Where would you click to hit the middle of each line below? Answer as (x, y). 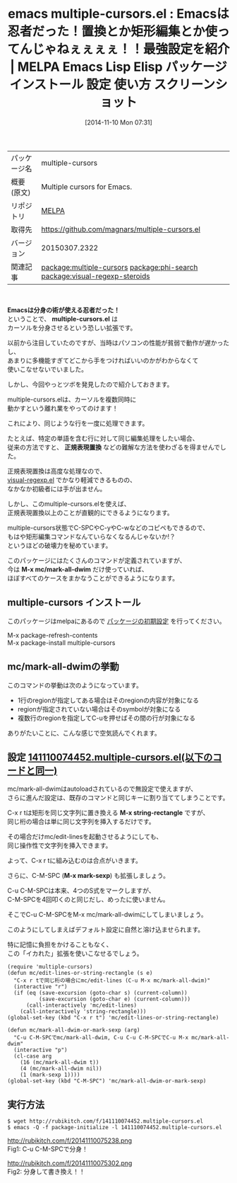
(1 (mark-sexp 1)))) (50, 1075)
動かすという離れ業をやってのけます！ (63, 408)
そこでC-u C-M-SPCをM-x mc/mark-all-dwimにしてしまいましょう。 (108, 915)
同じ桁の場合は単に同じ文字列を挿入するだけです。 (81, 822)
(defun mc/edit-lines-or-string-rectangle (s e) (80, 973)
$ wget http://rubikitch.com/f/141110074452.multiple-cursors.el (105, 1121)
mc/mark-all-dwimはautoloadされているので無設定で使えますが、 (102, 789)
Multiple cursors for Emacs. (87, 186)
